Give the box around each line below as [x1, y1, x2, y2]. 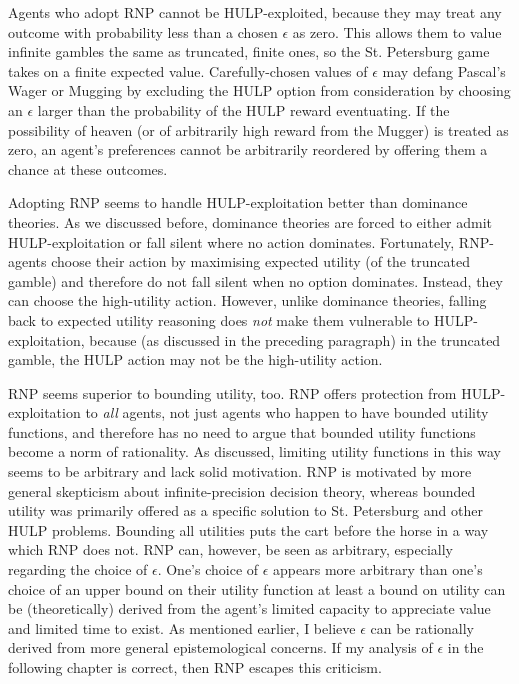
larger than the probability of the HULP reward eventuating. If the [37, 99, 450, 120]
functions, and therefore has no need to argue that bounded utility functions [8, 421, 476, 442]
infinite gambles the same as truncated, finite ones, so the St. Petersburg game [8, 41, 490, 62]
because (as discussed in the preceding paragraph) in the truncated [89, 329, 501, 350]
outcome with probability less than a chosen [8, 21, 278, 42]
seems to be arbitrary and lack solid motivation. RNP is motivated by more [8, 461, 472, 482]
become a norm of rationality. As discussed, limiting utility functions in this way [8, 441, 501, 462]
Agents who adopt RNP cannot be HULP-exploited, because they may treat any [8, 2, 502, 22]
